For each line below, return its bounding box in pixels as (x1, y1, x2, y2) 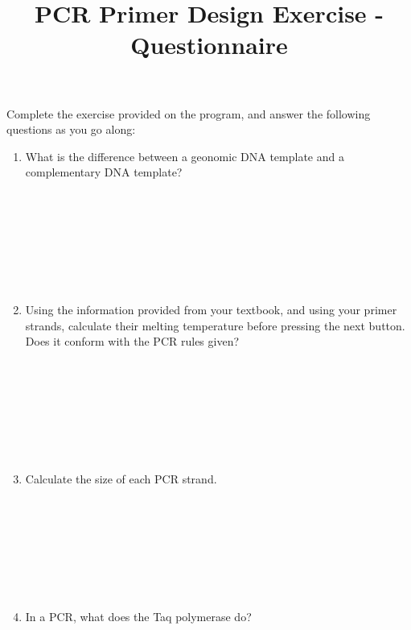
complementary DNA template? (25, 164, 183, 180)
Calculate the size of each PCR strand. (25, 470, 217, 487)
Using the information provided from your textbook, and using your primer (25, 301, 397, 318)
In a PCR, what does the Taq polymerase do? (25, 607, 252, 624)
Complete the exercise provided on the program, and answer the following (6, 105, 371, 122)
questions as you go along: (6, 121, 136, 138)
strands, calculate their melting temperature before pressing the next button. (25, 317, 405, 334)
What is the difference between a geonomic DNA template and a (25, 147, 344, 164)
